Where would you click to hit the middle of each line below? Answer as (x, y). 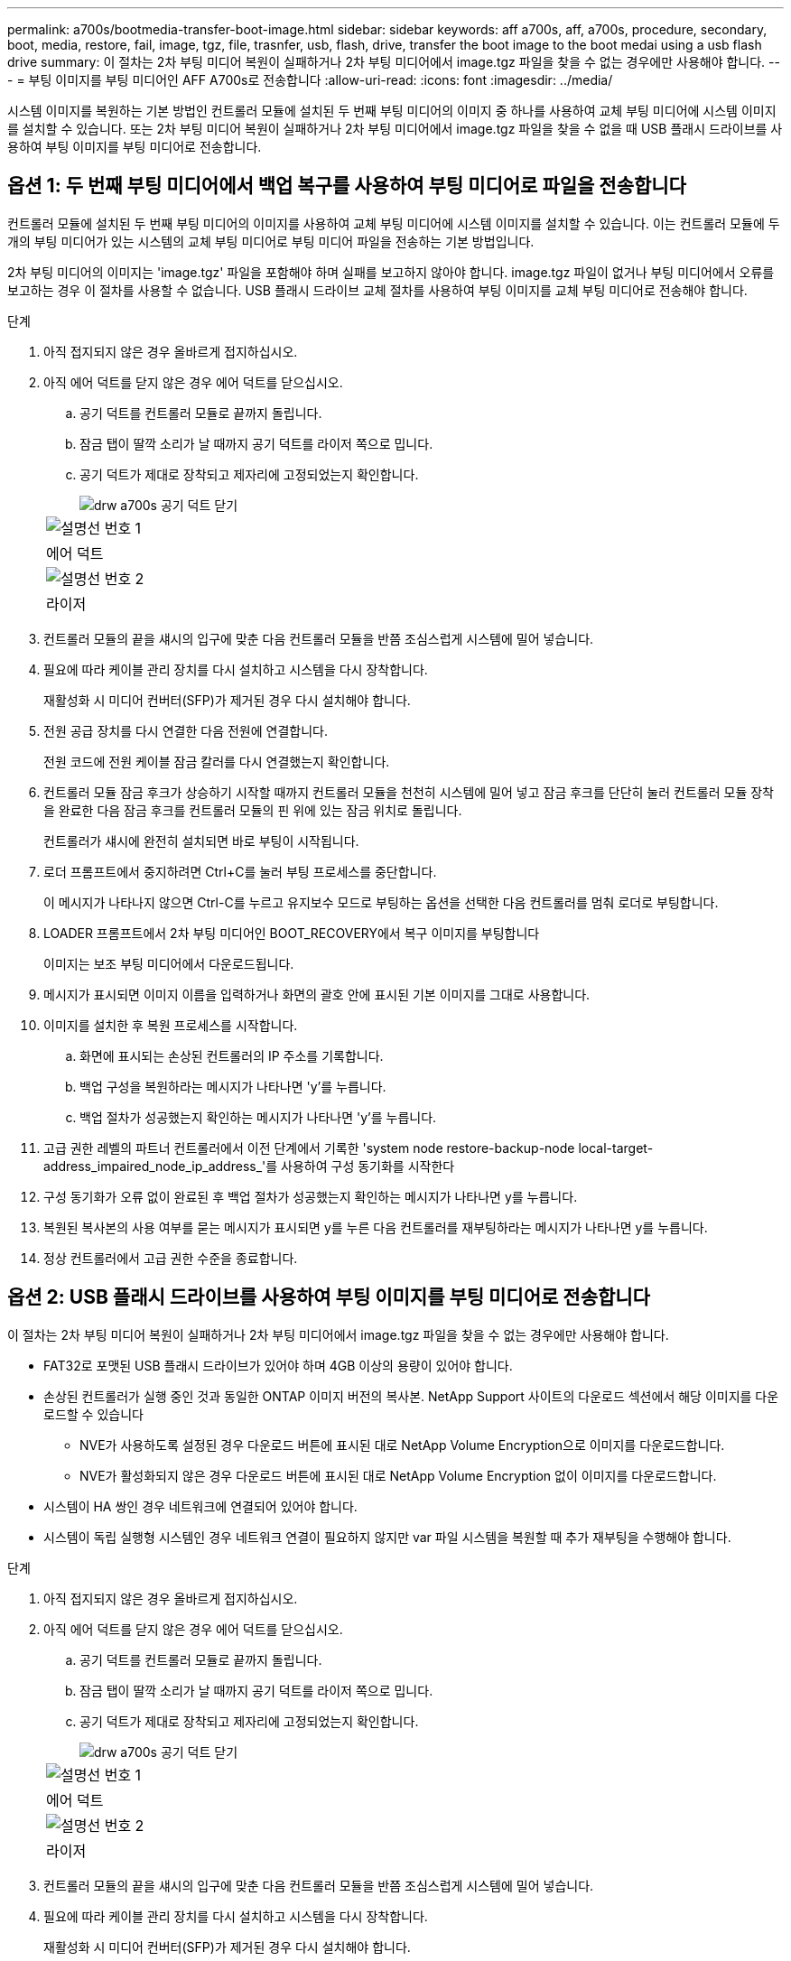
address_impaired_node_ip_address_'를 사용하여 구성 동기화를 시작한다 (249, 1166)
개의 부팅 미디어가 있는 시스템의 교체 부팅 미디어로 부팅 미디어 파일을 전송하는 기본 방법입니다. (271, 241)
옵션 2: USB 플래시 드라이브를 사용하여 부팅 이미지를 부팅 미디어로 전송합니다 (329, 1297)
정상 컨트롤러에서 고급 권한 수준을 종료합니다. (171, 1258)
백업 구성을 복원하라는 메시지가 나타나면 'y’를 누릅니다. (233, 1086)
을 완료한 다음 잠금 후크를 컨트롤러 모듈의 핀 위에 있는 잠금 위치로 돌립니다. (253, 810)
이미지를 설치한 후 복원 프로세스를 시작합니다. (171, 1025)
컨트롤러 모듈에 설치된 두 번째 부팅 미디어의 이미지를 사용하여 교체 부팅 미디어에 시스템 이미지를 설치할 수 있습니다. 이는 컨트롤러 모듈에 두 (394, 223)
